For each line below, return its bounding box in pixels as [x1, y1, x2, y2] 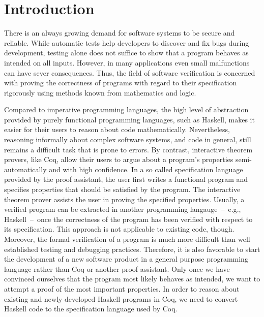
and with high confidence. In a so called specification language [49, 164, 243, 174]
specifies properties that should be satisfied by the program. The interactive [4, 184, 241, 195]
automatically [4, 164, 47, 174]
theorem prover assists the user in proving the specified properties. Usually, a [4, 194, 245, 204]
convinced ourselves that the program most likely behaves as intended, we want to [4, 273, 260, 284]
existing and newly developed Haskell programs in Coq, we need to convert [4, 293, 238, 304]
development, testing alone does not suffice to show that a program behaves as [4, 47, 249, 58]
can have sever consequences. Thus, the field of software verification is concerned [4, 67, 255, 78]
